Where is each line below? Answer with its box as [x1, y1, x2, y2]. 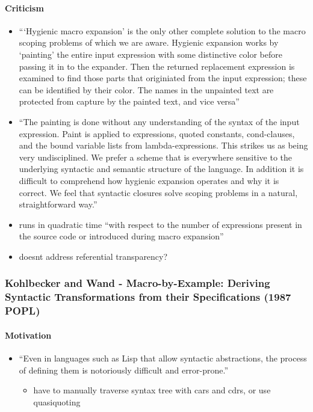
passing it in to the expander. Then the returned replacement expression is [19, 60, 295, 72]
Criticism [5, 1, 44, 14]
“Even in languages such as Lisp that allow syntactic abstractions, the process [19, 351, 307, 364]
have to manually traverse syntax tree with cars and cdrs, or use [33, 384, 271, 396]
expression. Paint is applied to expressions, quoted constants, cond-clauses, [19, 127, 295, 140]
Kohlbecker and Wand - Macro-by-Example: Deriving [5, 275, 270, 291]
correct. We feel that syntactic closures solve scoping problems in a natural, [19, 186, 298, 198]
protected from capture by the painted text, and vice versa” [19, 95, 240, 108]
